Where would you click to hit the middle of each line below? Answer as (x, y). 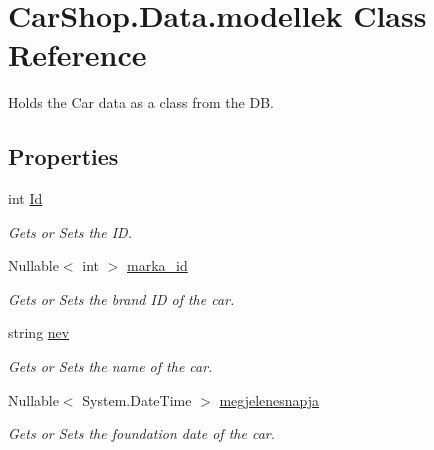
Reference (77, 54)
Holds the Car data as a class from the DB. (141, 102)
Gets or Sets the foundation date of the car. (142, 433)
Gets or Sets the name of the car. (110, 366)
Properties (63, 156)
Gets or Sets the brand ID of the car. (121, 298)
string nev (39, 332)
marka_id (157, 265)
